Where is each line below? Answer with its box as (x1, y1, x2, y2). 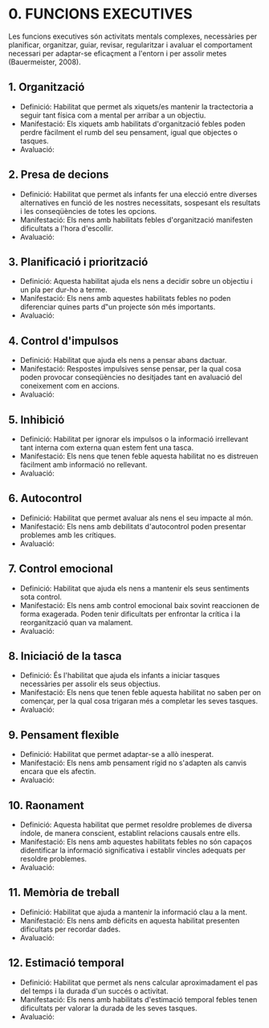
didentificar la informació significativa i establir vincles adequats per (19, 845, 247, 855)
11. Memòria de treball (8, 886, 120, 899)
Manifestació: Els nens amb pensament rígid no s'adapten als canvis (19, 758, 247, 768)
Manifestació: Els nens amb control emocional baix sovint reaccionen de (19, 600, 259, 610)
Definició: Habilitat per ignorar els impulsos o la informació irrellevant (19, 434, 249, 443)
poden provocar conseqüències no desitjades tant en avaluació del (19, 372, 243, 382)
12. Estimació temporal (8, 956, 124, 970)
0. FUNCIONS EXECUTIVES (8, 5, 193, 23)
